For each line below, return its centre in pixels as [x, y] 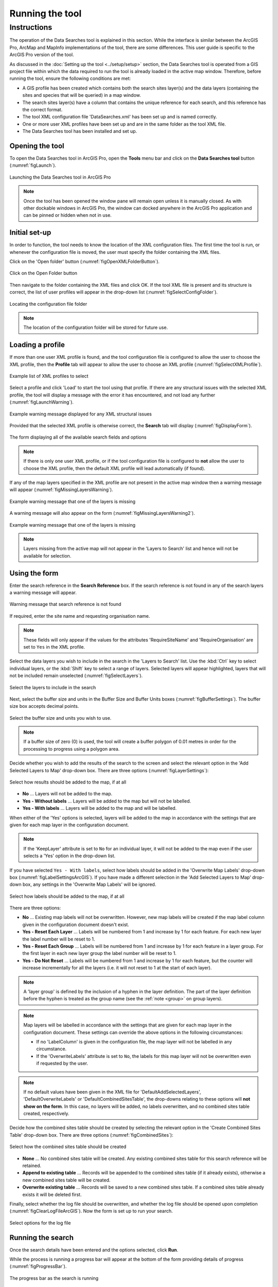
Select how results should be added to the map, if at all [68, 782]
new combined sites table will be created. [66, 1180]
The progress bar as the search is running [54, 1278]
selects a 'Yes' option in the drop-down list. [69, 856]
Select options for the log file [40, 1223]
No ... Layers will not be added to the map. [67, 794]
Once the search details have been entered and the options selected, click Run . [94, 1250]
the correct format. [42, 109]
